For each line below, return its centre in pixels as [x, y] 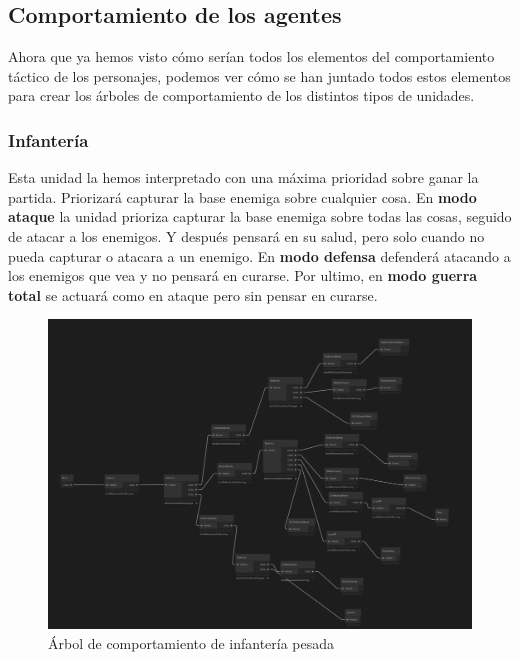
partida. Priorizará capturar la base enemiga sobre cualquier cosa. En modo [242, 196]
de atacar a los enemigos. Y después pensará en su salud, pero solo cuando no [246, 235]
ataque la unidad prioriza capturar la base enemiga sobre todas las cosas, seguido [260, 216]
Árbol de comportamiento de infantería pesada [191, 643]
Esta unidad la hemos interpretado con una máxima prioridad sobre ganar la [243, 177]
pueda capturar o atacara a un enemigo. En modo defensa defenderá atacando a [259, 255]
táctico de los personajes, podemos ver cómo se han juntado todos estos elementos [259, 75]
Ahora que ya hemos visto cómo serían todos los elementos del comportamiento [251, 56]
